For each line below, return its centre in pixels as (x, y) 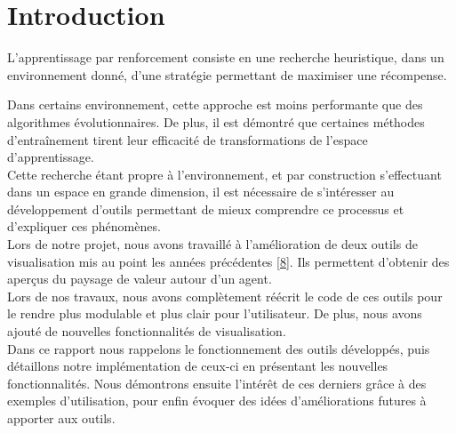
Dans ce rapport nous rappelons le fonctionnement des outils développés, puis (219, 348)
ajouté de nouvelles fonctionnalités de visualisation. (147, 331)
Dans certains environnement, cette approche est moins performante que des (215, 104)
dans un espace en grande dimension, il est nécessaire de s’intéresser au (201, 192)
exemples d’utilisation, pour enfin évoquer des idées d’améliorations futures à (217, 401)
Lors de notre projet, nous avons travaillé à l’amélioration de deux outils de (212, 244)
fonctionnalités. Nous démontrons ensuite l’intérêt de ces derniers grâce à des (217, 383)
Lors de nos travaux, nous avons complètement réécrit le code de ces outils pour (225, 296)
